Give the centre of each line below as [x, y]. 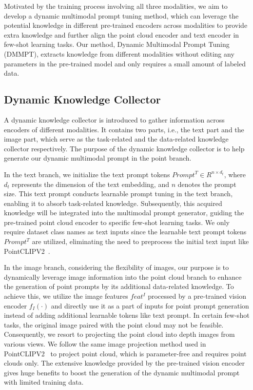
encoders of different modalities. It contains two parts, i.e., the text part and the [124, 129]
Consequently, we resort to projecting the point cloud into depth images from [119, 334]
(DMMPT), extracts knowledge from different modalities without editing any [119, 53]
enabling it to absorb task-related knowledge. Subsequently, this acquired [113, 203]
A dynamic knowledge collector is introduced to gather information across [114, 119]
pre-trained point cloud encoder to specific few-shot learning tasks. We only [117, 222]
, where [235, 174]
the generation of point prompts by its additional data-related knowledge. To [119, 286]
